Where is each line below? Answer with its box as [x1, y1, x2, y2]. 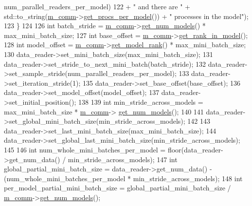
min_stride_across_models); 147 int [68, 154, 178, 164]
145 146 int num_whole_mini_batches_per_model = [4, 144, 166, 154]
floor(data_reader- [167, 144, 223, 154]
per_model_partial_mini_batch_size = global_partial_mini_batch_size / [4, 183, 231, 193]
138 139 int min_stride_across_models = [78, 96, 203, 107]
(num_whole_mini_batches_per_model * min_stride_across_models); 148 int [4, 173, 243, 183]
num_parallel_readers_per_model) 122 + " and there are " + [4, 1, 190, 11]
